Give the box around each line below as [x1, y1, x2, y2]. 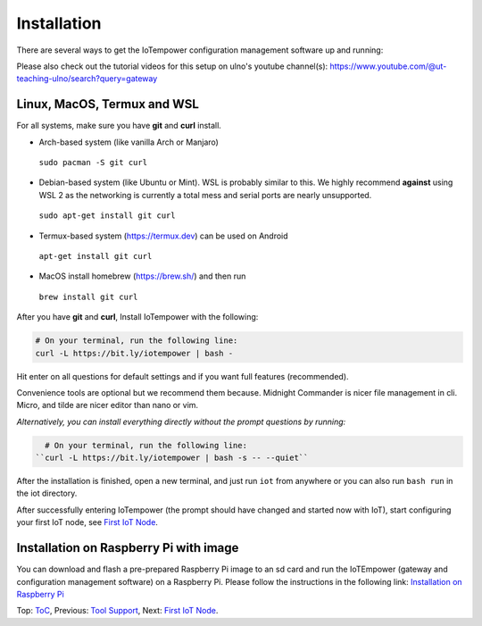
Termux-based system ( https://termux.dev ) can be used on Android [38, 230, 289, 241]
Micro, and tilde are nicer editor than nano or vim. [16, 400, 199, 411]
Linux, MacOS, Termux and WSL [16, 96, 200, 112]
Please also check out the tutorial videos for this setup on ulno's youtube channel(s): [16, 61, 328, 71]
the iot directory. [16, 488, 78, 499]
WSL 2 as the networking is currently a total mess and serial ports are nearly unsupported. [38, 189, 372, 200]
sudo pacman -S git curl [38, 157, 147, 168]
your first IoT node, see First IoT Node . [16, 517, 158, 528]
